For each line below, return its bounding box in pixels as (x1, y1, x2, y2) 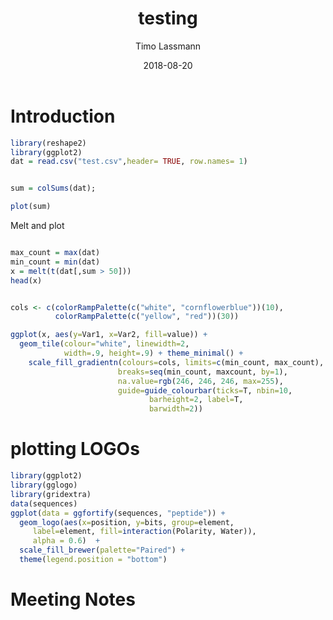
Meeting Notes (10, 588, 136, 611)
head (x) (10, 275, 43, 286)
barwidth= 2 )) (148, 404, 203, 414)
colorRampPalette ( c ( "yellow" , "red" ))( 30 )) (54, 312, 240, 322)
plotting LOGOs (10, 438, 140, 461)
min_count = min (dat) (10, 257, 101, 267)
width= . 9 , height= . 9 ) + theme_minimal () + (63, 348, 244, 359)
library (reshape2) (10, 138, 87, 148)
